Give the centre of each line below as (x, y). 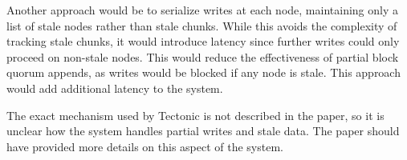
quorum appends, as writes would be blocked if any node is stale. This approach (203, 72)
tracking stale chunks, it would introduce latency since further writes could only (203, 41)
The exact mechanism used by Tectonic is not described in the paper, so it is (195, 115)
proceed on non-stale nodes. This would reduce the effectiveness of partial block (203, 56)
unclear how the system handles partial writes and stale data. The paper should (203, 131)
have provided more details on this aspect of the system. (145, 146)
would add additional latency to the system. (115, 88)
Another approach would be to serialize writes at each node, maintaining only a (202, 10)
